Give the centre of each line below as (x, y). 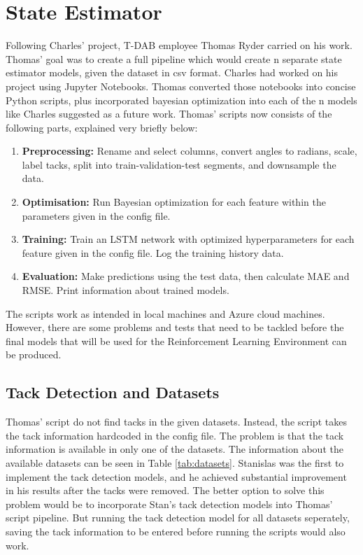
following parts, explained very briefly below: (102, 127)
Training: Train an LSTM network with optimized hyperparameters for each (188, 239)
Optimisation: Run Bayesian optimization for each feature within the (174, 202)
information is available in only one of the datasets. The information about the (175, 449)
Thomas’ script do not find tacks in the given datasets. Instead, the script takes (176, 422)
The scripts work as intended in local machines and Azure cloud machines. (165, 313)
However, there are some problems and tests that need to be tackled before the (175, 327)
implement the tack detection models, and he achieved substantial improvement (176, 476)
